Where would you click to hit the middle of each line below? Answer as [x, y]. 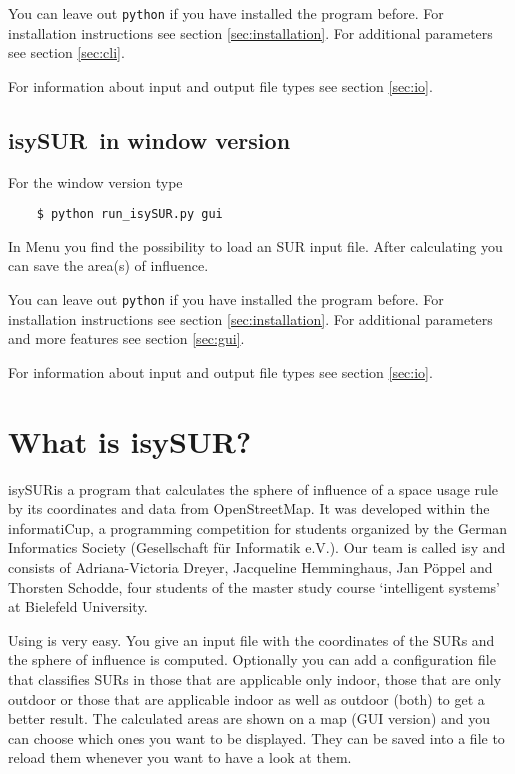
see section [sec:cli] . [66, 52]
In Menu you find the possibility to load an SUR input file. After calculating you [255, 245]
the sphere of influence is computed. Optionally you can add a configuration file [252, 659]
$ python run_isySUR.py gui [129, 214]
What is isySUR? [130, 440]
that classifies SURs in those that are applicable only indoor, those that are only [255, 678]
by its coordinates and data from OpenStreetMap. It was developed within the [249, 508]
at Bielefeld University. [78, 606]
